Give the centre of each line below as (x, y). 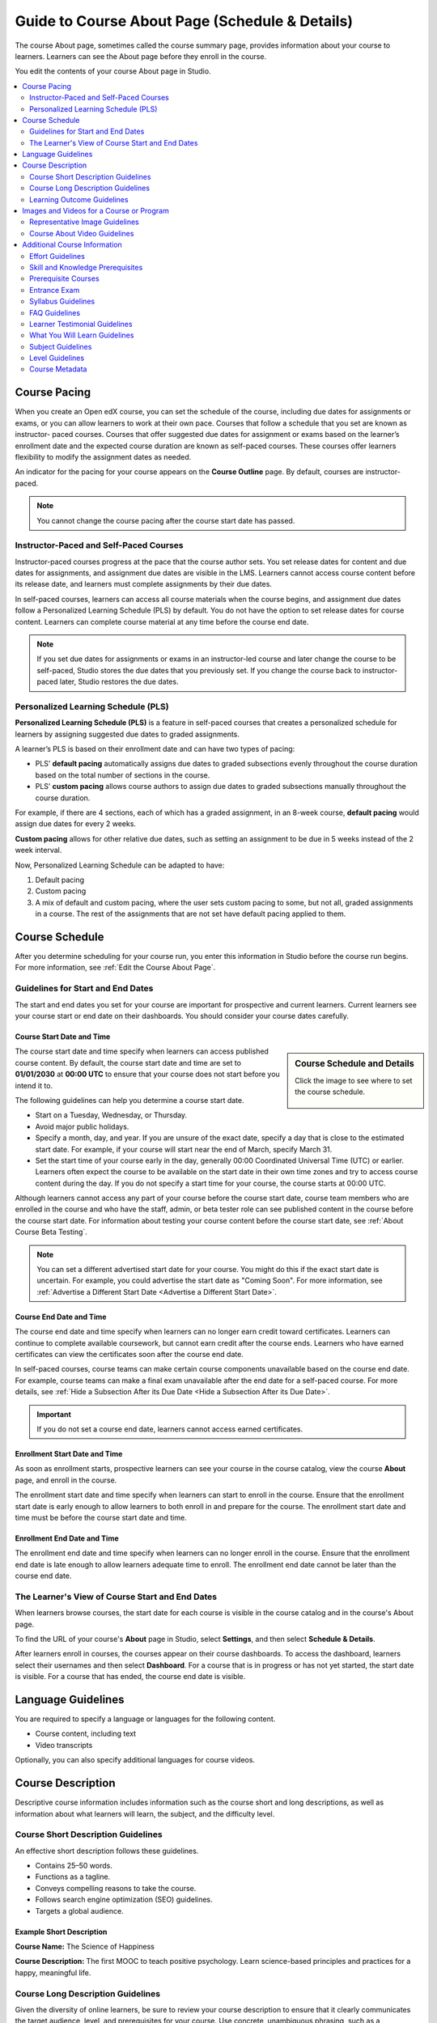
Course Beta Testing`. (51, 1232)
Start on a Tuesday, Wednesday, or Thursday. (111, 1115)
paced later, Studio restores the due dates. (108, 682)
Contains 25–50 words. (74, 1866)
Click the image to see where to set (354, 1080)
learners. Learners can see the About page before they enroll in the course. (141, 56)
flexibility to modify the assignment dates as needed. (103, 456)
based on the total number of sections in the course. (123, 775)
